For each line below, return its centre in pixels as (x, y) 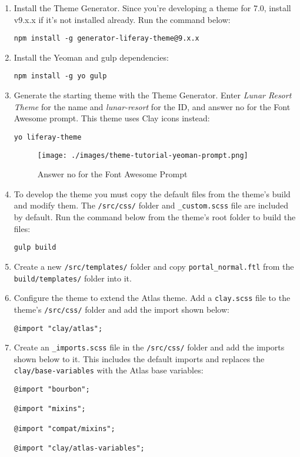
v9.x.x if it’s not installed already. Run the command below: (122, 19)
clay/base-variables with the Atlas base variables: (109, 370)
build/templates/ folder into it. (73, 278)
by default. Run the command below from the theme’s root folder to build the (155, 217)
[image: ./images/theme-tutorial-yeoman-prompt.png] (143, 155)
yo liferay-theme (48, 137)
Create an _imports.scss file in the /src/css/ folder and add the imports (149, 347)
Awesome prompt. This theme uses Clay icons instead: (112, 118)
